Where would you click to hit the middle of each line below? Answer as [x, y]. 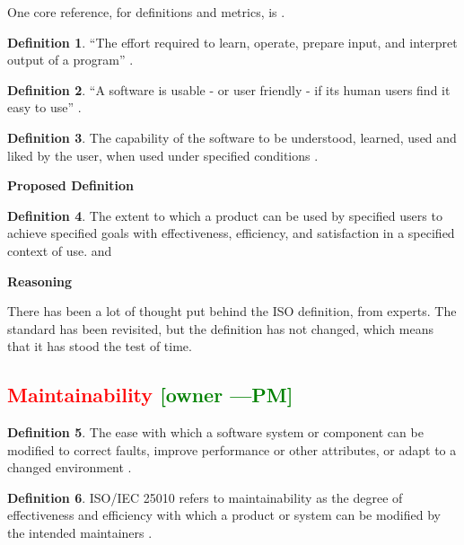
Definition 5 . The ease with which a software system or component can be [215, 432]
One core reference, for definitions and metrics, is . [146, 12]
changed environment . [70, 467]
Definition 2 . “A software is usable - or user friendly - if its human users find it [229, 89]
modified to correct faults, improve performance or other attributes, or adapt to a [232, 449]
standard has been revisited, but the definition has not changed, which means [220, 328]
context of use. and [60, 250]
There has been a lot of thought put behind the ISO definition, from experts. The [232, 311]
